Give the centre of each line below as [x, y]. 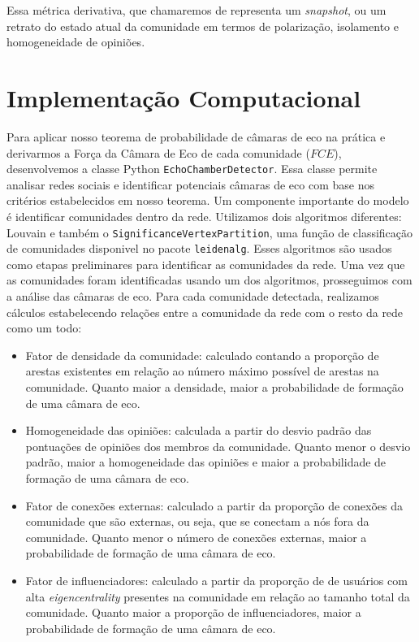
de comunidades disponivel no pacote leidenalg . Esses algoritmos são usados [199, 248]
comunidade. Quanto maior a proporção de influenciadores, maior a [193, 612]
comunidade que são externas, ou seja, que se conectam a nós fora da [197, 521]
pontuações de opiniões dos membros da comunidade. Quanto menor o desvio [218, 446]
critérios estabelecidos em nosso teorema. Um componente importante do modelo [208, 200]
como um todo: [44, 328]
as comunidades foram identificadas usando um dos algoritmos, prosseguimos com [209, 280]
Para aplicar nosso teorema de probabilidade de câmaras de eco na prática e [196, 136]
